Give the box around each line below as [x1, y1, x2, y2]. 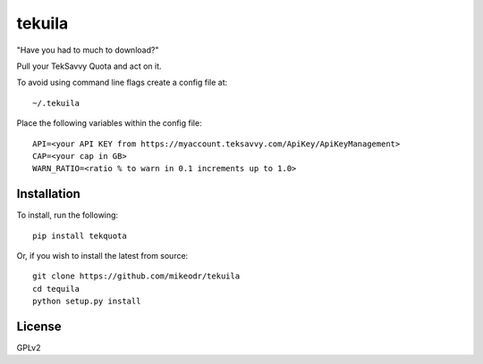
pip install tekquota [32, 230, 127, 241]
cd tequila [32, 284, 80, 294]
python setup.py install [32, 296, 141, 307]
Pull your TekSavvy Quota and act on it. [16, 61, 162, 71]
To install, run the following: [16, 210, 119, 220]
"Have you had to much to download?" [16, 45, 159, 55]
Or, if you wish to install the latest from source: [16, 250, 189, 261]
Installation [16, 186, 80, 202]
